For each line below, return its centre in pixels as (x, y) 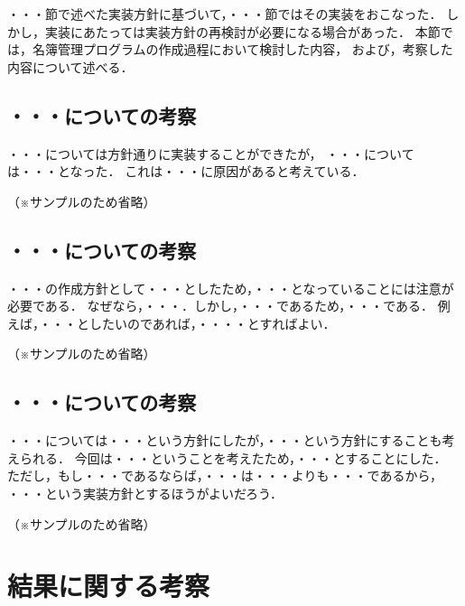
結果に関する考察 (109, 586)
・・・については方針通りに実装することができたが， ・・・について (211, 153)
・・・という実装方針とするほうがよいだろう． (145, 493)
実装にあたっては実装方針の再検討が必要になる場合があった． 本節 (242, 31)
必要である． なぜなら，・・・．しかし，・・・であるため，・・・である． (221, 306)
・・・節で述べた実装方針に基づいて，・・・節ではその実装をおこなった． (225, 14)
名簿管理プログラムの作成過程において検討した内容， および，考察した (242, 49)
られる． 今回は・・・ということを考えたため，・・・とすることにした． (233, 457)
